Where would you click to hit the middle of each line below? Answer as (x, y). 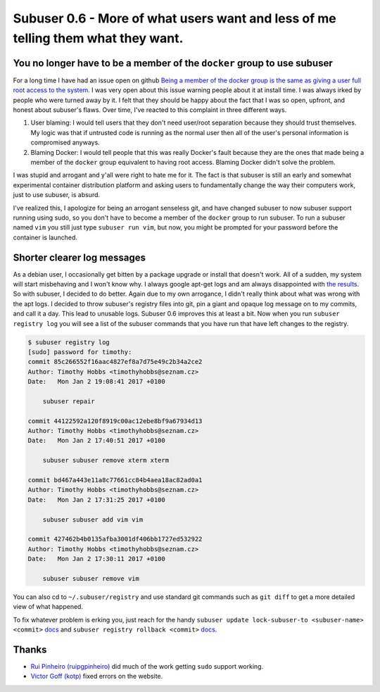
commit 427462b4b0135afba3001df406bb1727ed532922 (115, 539)
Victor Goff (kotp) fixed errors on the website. (97, 677)
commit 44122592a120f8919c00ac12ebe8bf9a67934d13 (115, 421)
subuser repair (69, 401)
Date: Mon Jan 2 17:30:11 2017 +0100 (96, 559)
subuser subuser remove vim (91, 578)
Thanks (30, 649)
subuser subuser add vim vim (93, 520)
